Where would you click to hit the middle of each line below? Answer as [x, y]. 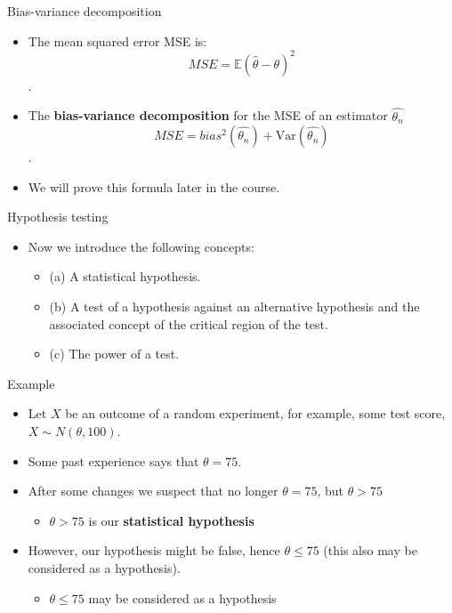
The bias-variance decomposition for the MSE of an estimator [208, 115]
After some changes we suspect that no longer [153, 491]
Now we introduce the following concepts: [141, 246]
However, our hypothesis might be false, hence [154, 550]
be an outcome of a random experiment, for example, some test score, [255, 413]
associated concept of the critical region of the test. [189, 323]
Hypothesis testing [58, 217]
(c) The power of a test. [114, 354]
